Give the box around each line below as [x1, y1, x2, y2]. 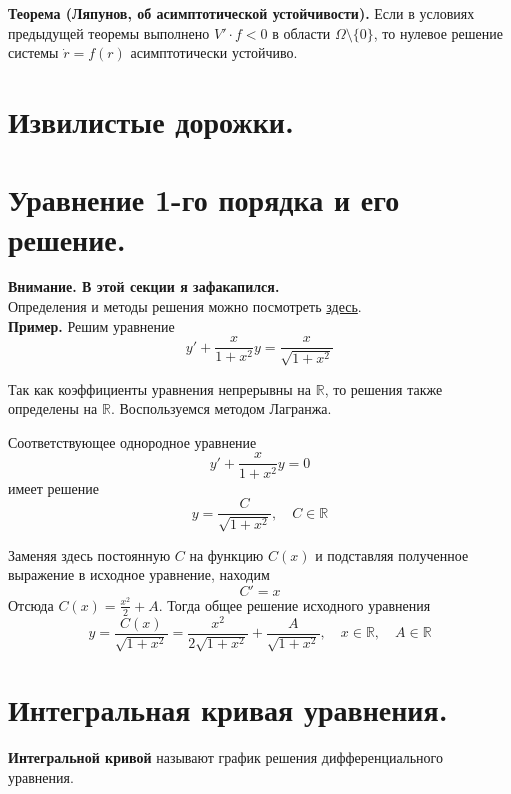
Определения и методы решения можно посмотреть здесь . [8, 296, 362, 317]
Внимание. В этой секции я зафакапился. [8, 276, 280, 297]
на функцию [189, 544, 264, 565]
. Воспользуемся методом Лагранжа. [110, 398, 332, 419]
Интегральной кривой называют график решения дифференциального [8, 747, 443, 768]
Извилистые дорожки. [8, 100, 294, 141]
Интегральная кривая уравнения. [8, 689, 448, 730]
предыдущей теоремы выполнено [8, 22, 210, 43]
